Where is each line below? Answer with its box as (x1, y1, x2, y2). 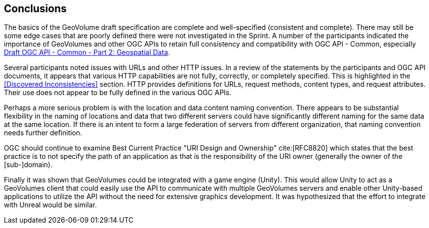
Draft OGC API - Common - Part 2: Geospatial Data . (4, 48, 170, 57)
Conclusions (4, 2, 67, 15)
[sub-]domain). (4, 160, 52, 169)
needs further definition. (4, 128, 82, 137)
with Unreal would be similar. (4, 201, 97, 209)
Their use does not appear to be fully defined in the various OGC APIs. (4, 88, 231, 97)
